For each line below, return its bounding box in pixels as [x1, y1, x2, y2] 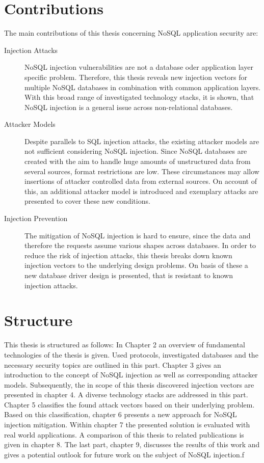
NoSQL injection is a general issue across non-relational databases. [24, 101, 233, 112]
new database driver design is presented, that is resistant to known [24, 270, 233, 280]
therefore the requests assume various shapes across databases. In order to [24, 240, 256, 251]
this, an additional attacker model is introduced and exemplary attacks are [24, 185, 258, 196]
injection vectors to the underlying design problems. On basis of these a [24, 260, 248, 270]
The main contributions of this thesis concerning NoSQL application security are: [4, 28, 258, 38]
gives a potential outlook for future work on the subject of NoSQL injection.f [4, 449, 245, 459]
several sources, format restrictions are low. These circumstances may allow [24, 166, 259, 176]
